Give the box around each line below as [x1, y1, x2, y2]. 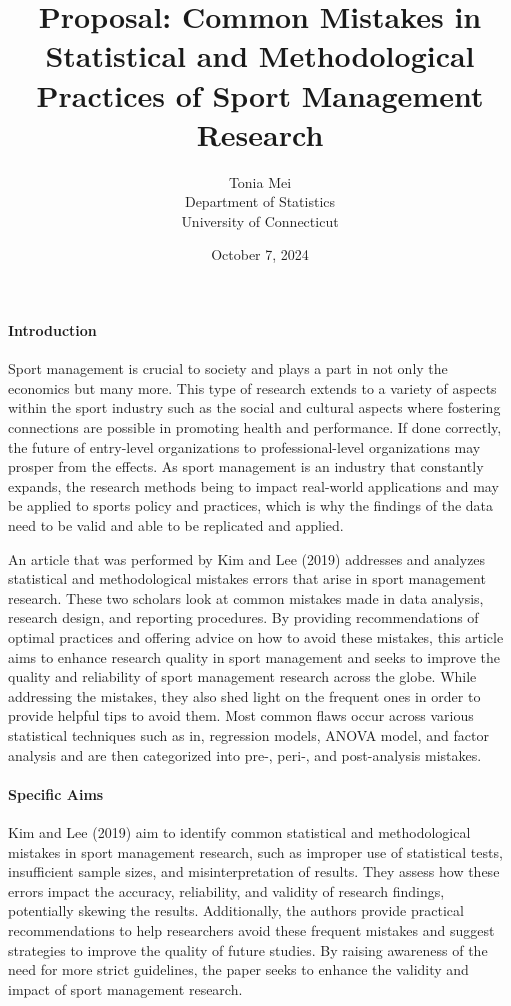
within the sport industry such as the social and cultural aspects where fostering [8, 397, 501, 418]
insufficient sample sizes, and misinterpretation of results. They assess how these [8, 861, 500, 882]
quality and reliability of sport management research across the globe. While [8, 666, 477, 687]
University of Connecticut [181, 210, 339, 231]
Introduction [8, 320, 97, 341]
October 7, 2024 [211, 244, 309, 265]
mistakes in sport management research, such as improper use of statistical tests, [8, 841, 503, 862]
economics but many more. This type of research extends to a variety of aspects [8, 377, 497, 398]
